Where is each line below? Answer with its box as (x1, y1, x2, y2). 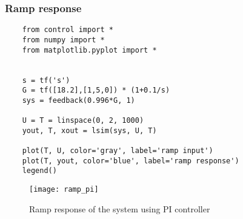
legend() (22, 166, 57, 175)
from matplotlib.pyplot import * (22, 45, 157, 54)
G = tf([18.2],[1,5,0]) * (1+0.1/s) (22, 86, 170, 95)
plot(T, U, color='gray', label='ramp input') (22, 146, 213, 155)
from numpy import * (22, 35, 105, 44)
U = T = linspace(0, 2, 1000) (22, 116, 144, 125)
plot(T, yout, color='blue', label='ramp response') (22, 156, 239, 165)
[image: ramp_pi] (29, 185, 99, 194)
